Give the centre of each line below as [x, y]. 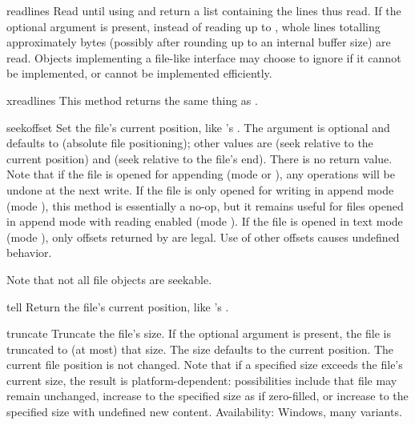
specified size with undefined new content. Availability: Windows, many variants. [204, 412]
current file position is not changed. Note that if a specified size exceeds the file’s [205, 365]
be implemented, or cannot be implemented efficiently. [139, 73]
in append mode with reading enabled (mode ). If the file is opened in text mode [205, 221]
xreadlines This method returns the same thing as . [132, 100]
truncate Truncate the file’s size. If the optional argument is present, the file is [199, 333]
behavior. [29, 253]
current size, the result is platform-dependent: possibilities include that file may [202, 380]
